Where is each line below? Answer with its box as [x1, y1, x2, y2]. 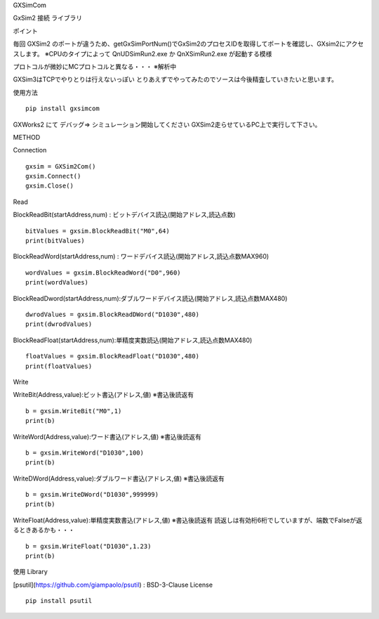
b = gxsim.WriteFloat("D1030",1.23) [25, 542, 152, 550]
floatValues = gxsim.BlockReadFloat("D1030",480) [25, 352, 200, 360]
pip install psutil [25, 597, 93, 605]
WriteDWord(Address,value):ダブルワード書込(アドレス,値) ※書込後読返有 [13, 474, 225, 483]
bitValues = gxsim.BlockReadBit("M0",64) [25, 227, 170, 235]
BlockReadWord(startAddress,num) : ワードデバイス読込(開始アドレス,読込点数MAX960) [13, 252, 270, 261]
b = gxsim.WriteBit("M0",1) [25, 407, 122, 415]
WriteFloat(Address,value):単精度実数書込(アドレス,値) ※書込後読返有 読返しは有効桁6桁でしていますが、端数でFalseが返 [13, 516, 363, 524]
